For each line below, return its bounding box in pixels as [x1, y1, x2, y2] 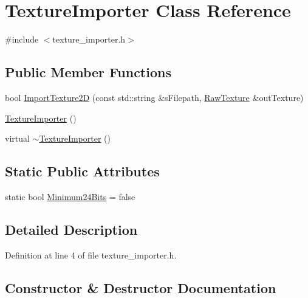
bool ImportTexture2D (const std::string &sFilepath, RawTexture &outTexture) [5, 91, 304, 103]
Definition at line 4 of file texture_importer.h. [5, 248, 177, 261]
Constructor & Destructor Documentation [5, 278, 276, 297]
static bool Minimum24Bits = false [5, 190, 135, 203]
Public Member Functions [5, 63, 171, 81]
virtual [5, 132, 30, 145]
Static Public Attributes [5, 162, 160, 181]
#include [5, 33, 39, 46]
